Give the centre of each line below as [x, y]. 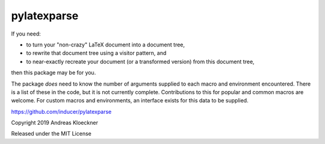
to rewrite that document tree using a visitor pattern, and [96, 53]
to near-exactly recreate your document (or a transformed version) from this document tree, [141, 61]
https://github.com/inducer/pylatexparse [61, 111]
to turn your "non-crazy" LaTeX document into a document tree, [106, 45]
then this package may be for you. [54, 73]
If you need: [26, 34]
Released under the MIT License [51, 134]
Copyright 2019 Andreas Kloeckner [55, 123]
